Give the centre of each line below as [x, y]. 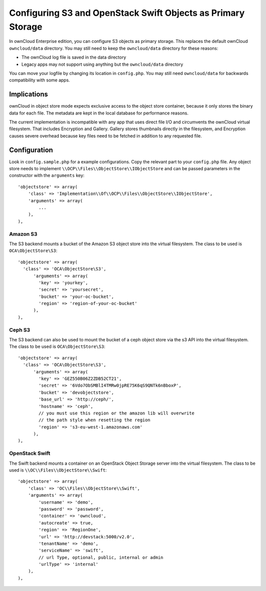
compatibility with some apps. [39, 80]
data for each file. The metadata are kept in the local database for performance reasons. [99, 113]
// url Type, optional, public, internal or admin [101, 557]
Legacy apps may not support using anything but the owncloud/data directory [102, 64]
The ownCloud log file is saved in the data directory [74, 57]
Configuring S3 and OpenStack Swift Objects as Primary [127, 13]
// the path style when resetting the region [94, 420]
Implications [29, 94]
